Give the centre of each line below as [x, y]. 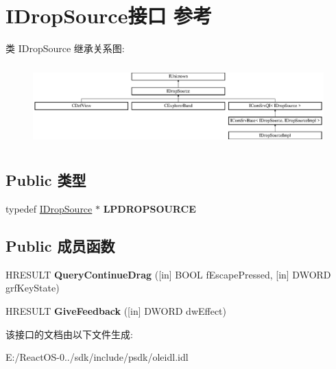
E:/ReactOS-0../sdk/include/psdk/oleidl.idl [97, 357]
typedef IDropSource [49, 209]
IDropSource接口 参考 [109, 15]
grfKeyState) [33, 288]
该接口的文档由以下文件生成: [69, 334]
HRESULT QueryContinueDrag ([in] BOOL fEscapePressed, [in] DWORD [168, 274]
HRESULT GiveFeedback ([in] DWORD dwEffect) [116, 311]
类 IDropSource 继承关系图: [65, 48]
